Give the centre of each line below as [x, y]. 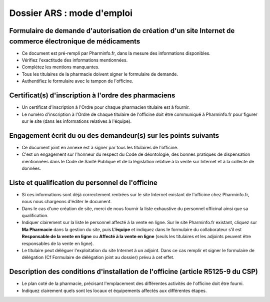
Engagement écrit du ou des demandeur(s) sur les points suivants [114, 136]
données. [31, 168]
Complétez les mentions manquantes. [61, 67]
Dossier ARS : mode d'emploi [71, 13]
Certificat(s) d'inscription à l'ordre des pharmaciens [92, 96]
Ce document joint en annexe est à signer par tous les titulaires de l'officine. [100, 147]
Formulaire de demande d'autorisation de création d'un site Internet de [122, 31]
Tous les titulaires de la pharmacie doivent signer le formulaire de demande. [100, 74]
